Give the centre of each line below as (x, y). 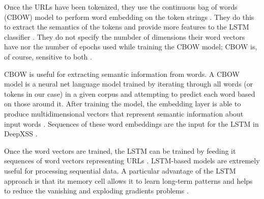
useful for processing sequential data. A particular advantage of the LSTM (120, 170)
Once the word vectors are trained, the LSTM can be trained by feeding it (120, 150)
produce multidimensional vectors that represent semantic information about (124, 113)
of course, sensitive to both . (48, 56)
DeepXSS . (21, 134)
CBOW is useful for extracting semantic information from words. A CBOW (122, 74)
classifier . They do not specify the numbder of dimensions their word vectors (125, 36)
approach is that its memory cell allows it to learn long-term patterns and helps (128, 180)
